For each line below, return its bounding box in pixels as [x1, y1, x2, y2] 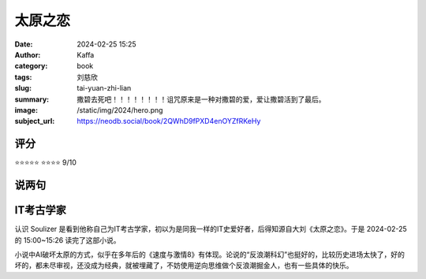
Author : [14, 50, 41, 59]
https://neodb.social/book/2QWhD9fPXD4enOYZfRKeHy [77, 117, 261, 126]
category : [14, 61, 48, 71]
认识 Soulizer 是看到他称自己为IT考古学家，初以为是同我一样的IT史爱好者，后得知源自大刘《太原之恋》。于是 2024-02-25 [14, 225, 408, 234]
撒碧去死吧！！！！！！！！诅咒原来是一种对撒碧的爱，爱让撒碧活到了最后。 [77, 95, 326, 104]
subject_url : [14, 117, 55, 126]
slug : [14, 84, 32, 93]
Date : [14, 39, 33, 49]
